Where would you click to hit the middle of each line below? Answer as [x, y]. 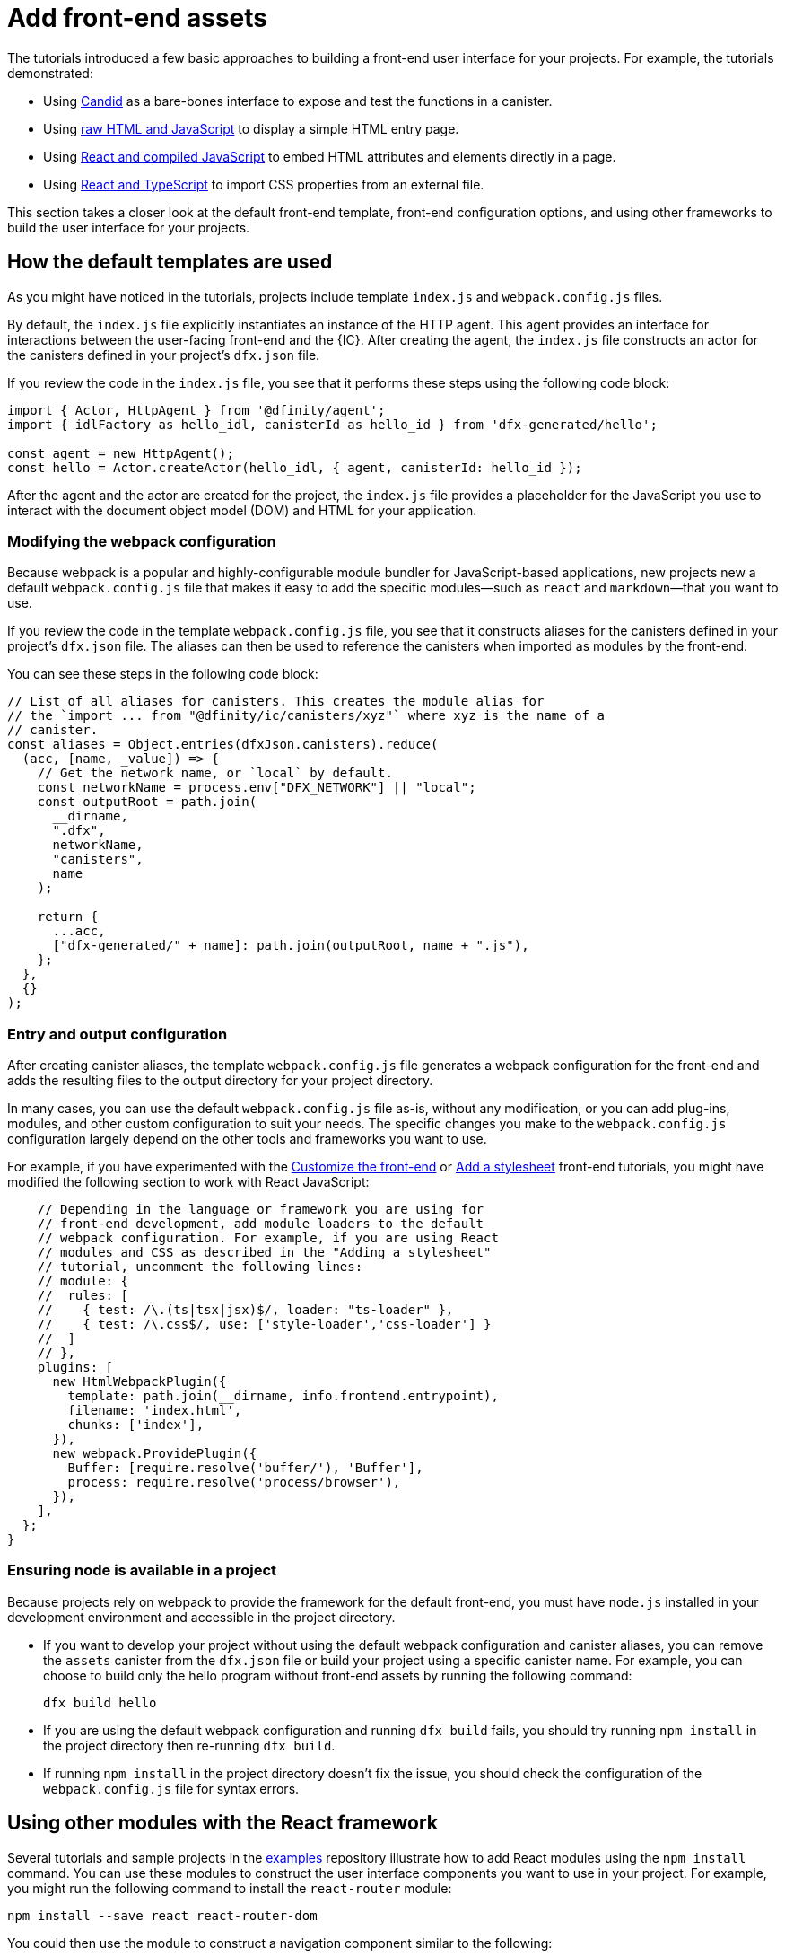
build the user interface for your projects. [129, 227]
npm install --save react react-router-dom [162, 1915]
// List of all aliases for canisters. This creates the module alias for [276, 702]
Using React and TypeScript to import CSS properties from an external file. [264, 184]
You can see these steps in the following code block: [163, 674]
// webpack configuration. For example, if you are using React [268, 1238]
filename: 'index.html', [155, 1411]
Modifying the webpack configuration [142, 541]
